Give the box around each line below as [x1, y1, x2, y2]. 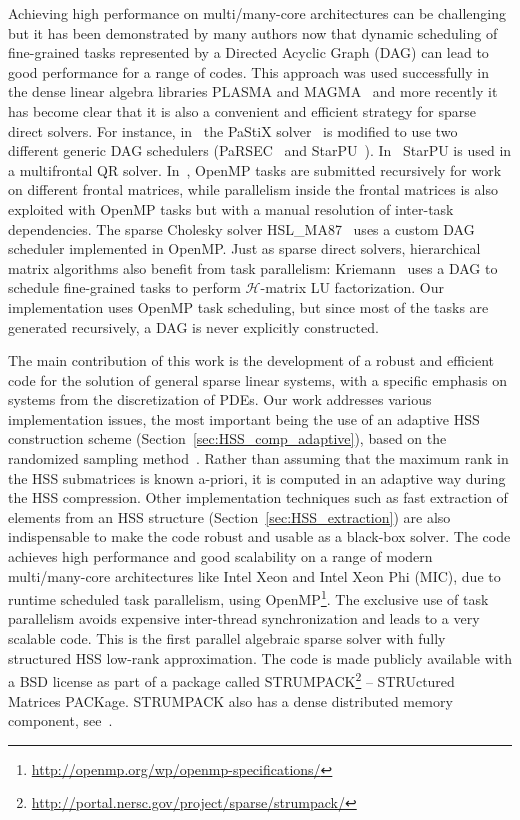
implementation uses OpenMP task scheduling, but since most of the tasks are [8, 296, 489, 317]
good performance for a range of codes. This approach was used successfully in [8, 61, 489, 82]
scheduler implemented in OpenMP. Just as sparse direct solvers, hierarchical [8, 238, 481, 259]
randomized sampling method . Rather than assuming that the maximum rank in [8, 448, 509, 469]
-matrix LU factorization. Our [260, 277, 444, 298]
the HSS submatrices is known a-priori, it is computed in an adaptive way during [8, 467, 506, 488]
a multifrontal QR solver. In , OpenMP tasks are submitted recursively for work [8, 159, 502, 180]
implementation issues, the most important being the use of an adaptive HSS [8, 408, 480, 429]
